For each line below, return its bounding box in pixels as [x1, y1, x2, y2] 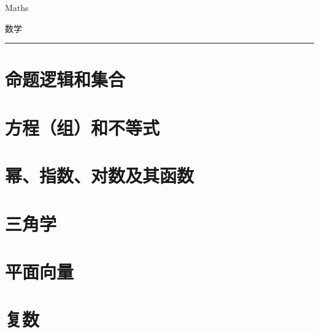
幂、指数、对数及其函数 [5, 163, 194, 188]
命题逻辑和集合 [5, 67, 126, 92]
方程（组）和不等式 [5, 114, 160, 140]
